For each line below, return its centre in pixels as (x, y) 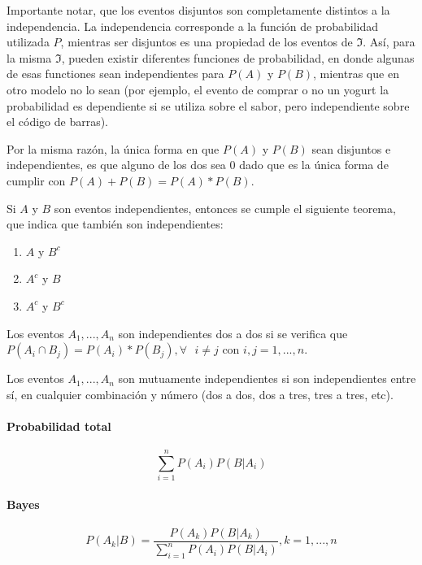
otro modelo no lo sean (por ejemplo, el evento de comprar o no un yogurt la (198, 89)
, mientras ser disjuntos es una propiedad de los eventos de (207, 42)
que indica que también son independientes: (115, 224)
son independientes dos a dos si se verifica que (233, 333)
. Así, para (389, 42)
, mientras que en (356, 74)
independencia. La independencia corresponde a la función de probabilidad (193, 26)
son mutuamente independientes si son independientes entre (267, 378)
